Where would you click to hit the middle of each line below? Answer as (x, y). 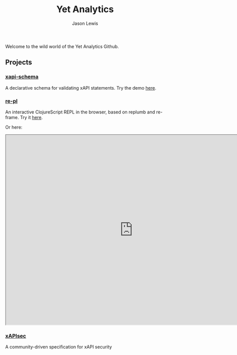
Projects (19, 63)
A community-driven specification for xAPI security (59, 347)
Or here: (14, 127)
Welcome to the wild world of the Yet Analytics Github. (62, 46)
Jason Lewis (85, 23)
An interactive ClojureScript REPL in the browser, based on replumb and (80, 112)
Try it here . (31, 117)
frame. (12, 117)
